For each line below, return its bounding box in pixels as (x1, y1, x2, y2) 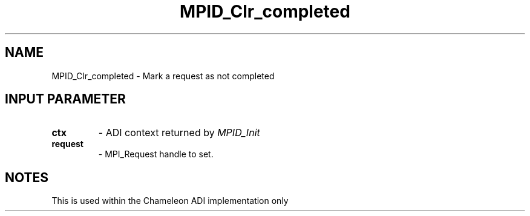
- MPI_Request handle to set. (98, 149, 214, 160)
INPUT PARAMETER (5, 91, 126, 107)
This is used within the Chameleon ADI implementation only (51, 195, 289, 206)
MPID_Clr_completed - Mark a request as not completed (51, 70, 275, 81)
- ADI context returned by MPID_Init (98, 126, 260, 139)
